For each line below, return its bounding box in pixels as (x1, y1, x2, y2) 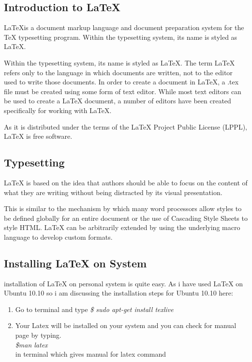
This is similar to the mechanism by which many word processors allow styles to (4, 203, 242, 214)
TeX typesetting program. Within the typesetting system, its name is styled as (4, 32, 237, 42)
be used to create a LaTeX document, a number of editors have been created (4, 96, 231, 106)
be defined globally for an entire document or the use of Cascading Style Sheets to (4, 213, 248, 223)
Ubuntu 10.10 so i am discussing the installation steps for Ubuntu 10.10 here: (4, 288, 233, 298)
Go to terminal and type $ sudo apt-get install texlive (15, 304, 174, 314)
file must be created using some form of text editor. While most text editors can (4, 86, 241, 96)
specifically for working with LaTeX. (4, 105, 112, 115)
